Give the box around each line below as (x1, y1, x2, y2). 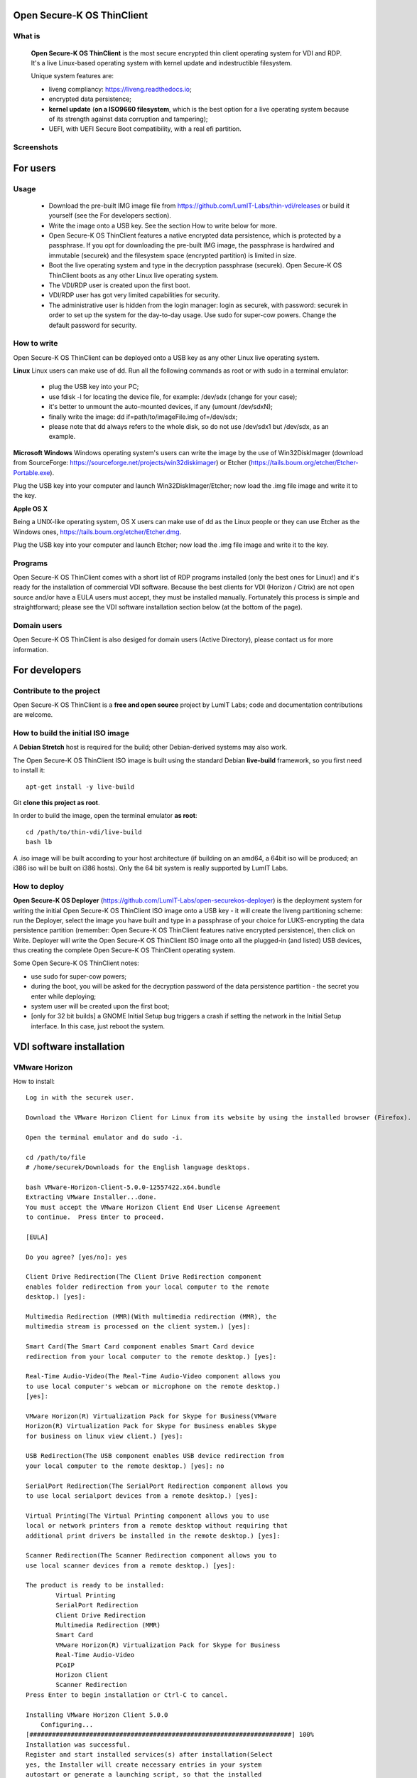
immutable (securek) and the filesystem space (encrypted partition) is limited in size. (48, 251, 297, 260)
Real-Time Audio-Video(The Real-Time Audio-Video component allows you (26, 1373, 281, 1380)
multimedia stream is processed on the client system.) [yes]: (26, 1323, 251, 1331)
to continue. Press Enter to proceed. (26, 1213, 165, 1221)
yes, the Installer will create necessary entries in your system (26, 1760, 262, 1769)
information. (13, 645, 49, 654)
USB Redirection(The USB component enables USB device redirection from (26, 1452, 284, 1460)
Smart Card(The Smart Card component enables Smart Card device (26, 1343, 255, 1351)
